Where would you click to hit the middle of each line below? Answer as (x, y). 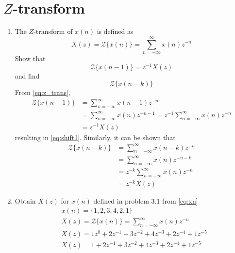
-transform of (53, 31)
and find (27, 75)
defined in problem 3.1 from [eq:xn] (146, 201)
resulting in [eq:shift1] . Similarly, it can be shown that (95, 137)
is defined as (115, 31)
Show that (30, 58)
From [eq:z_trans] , (42, 92)
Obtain (25, 201)
